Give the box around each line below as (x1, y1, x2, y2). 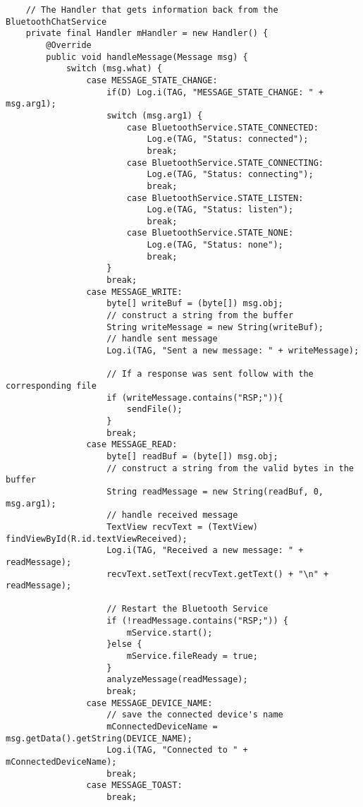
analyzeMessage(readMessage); (106, 674, 248, 685)
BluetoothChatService (6, 16, 107, 27)
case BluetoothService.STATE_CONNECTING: (126, 157, 324, 168)
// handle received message (106, 510, 238, 521)
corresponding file (6, 381, 97, 391)
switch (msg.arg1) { (106, 110, 203, 121)
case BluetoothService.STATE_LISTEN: (126, 193, 304, 203)
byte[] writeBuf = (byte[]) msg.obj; (106, 298, 283, 309)
